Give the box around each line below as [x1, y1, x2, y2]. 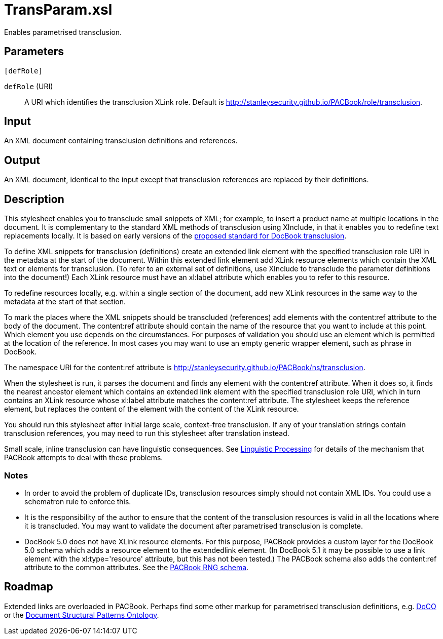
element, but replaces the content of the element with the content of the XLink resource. [4, 405, 299, 414]
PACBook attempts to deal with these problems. [4, 453, 163, 462]
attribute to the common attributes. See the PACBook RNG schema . [24, 563, 249, 572]
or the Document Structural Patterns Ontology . [4, 610, 159, 619]
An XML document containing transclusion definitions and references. [4, 136, 238, 145]
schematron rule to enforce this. [24, 497, 131, 506]
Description [4, 192, 64, 206]
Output [4, 153, 40, 167]
